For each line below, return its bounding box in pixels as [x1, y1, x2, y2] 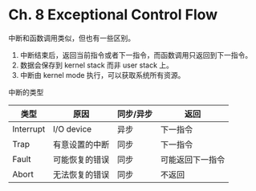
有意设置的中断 [52, 139, 110, 150]
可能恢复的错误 [52, 154, 110, 165]
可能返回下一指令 [160, 154, 226, 165]
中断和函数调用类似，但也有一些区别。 [8, 33, 135, 43]
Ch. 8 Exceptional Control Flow [8, 6, 218, 24]
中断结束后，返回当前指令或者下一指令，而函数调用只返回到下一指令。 [19, 50, 253, 59]
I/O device [52, 123, 92, 134]
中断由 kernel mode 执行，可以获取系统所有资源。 [19, 70, 185, 79]
